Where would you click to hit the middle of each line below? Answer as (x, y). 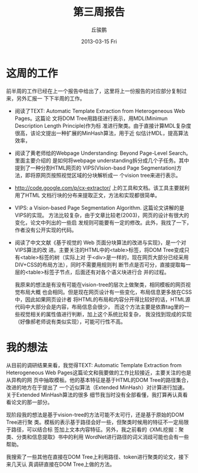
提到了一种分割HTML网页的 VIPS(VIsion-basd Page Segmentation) (95, 168)
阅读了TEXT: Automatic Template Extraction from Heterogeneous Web (100, 111)
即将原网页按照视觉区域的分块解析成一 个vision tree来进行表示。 (103, 175)
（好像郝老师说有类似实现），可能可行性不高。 (70, 321)
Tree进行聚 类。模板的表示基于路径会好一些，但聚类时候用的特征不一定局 (95, 422)
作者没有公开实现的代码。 (46, 230)
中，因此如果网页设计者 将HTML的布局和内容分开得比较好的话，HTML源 (102, 299)
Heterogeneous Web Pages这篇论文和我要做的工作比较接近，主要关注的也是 (99, 372)
